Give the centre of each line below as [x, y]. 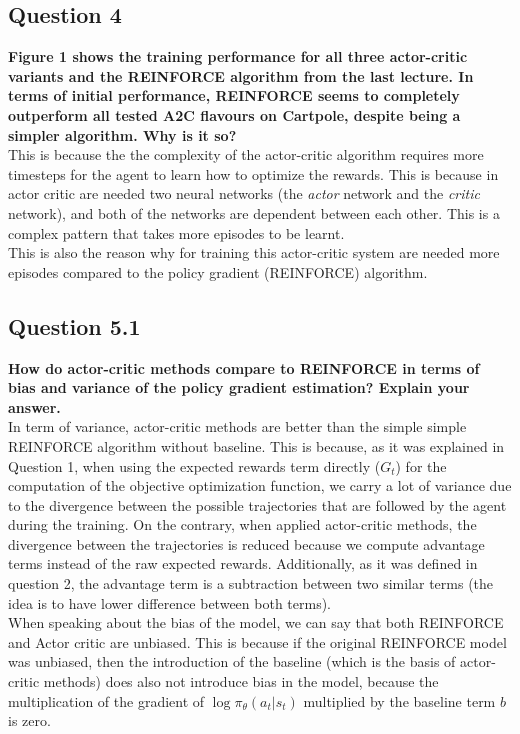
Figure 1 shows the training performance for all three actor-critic [238, 56]
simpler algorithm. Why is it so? [122, 134]
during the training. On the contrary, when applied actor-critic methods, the [242, 524]
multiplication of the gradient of [106, 700]
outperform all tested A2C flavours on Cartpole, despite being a [234, 114]
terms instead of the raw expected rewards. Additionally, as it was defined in [243, 563]
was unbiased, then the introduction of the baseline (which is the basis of [232, 661]
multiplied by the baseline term [399, 700]
